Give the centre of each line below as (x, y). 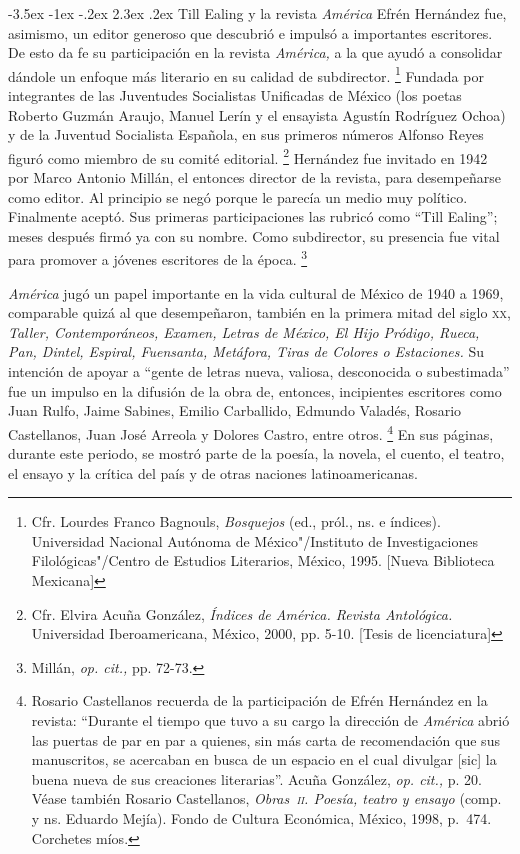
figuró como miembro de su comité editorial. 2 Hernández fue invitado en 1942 (248, 156)
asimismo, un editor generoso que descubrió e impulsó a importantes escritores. (250, 32)
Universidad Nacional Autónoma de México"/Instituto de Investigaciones (254, 540)
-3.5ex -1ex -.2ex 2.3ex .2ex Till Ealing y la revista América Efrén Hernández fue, (257, 13)
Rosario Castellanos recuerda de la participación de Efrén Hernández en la (259, 700)
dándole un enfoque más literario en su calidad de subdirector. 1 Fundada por (246, 74)
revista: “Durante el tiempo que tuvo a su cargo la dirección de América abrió (270, 720)
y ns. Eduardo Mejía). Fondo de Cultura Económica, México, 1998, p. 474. (261, 818)
